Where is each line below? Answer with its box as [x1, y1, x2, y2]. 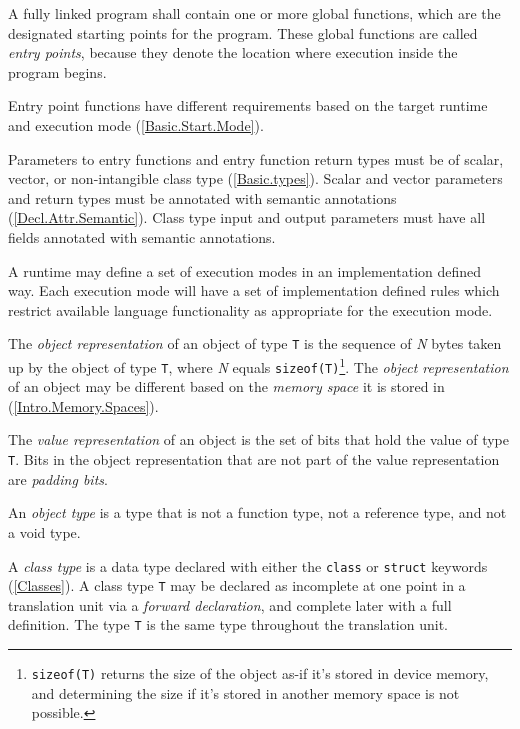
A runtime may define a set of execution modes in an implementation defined [8, 260, 482, 281]
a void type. [8, 521, 81, 542]
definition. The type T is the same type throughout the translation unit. [8, 614, 448, 635]
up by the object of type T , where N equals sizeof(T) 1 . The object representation [8, 353, 509, 377]
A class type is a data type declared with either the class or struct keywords [8, 555, 488, 576]
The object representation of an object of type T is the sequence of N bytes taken [8, 333, 502, 354]
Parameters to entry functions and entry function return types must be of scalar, [8, 148, 504, 169]
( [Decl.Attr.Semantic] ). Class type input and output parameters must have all [8, 207, 486, 228]
